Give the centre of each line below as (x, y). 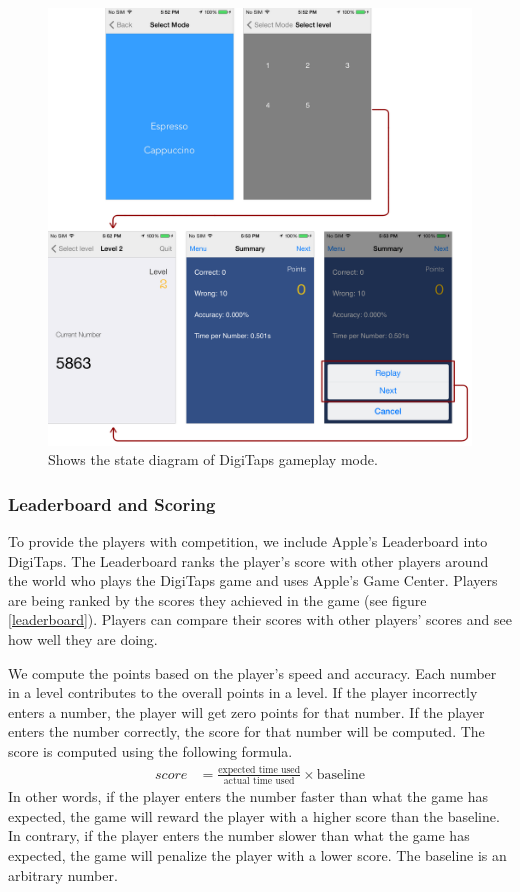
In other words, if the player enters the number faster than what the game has (248, 796)
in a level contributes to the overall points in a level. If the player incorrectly (243, 692)
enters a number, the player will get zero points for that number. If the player (246, 711)
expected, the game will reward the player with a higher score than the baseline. (254, 815)
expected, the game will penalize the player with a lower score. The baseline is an (257, 855)
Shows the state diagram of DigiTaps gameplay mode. (213, 459)
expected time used (259, 769)
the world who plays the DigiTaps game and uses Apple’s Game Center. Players (253, 580)
